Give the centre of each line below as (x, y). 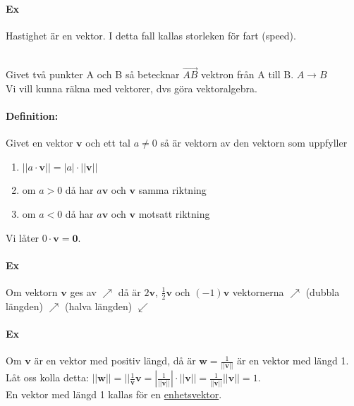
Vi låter (23, 237)
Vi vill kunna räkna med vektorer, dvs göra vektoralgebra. (132, 88)
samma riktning (172, 190)
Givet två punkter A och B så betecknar (93, 74)
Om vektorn (32, 291)
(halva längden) (98, 306)
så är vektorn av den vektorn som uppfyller (254, 143)
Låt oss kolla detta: (47, 377)
